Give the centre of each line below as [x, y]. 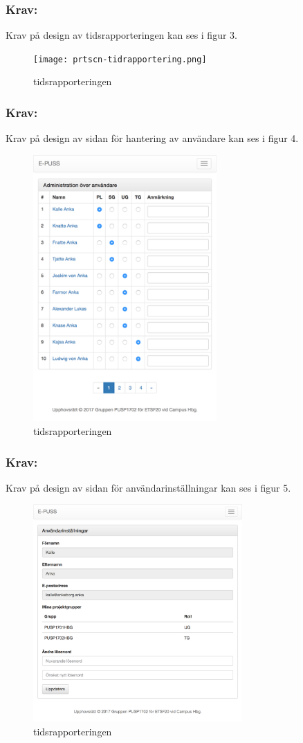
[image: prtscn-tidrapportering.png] [120, 59]
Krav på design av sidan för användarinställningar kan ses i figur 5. [148, 487]
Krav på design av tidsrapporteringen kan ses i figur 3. [121, 35]
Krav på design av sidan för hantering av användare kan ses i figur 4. [152, 138]
